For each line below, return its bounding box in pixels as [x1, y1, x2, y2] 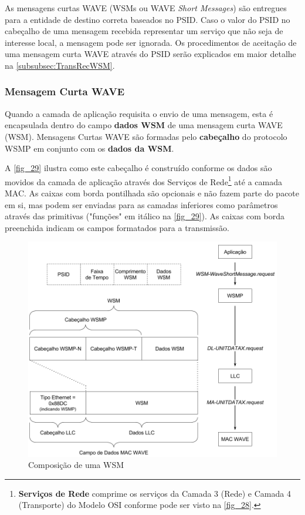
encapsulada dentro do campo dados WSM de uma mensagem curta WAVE [5, 119, 283, 131]
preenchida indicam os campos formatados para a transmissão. [5, 221, 229, 233]
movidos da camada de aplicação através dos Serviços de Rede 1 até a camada [5, 173, 283, 188]
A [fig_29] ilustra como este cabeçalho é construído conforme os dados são [5, 162, 272, 174]
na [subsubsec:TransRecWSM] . [5, 59, 115, 71]
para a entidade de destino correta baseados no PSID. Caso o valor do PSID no [5, 13, 290, 25]
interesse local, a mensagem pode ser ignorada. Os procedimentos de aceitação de [5, 36, 297, 48]
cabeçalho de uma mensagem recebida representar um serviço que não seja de [5, 25, 283, 37]
